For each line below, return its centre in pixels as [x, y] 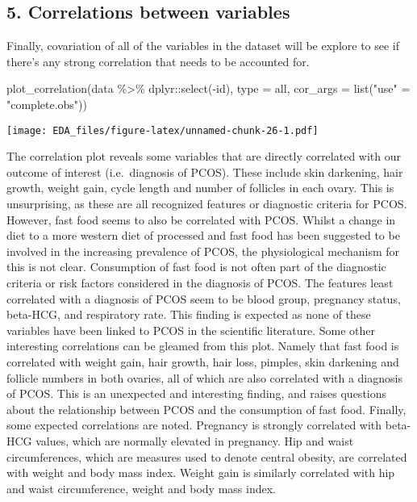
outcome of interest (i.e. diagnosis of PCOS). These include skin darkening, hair [205, 172]
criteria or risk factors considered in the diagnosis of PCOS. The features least [200, 282]
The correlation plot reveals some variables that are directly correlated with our [204, 156]
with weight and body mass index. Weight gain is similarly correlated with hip [201, 473]
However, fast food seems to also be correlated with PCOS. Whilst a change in [201, 219]
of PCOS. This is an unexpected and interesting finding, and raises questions [197, 393]
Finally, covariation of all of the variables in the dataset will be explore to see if [203, 46]
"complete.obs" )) [47, 104]
